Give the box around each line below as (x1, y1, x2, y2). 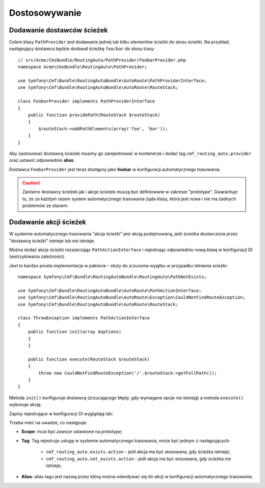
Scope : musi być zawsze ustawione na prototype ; (21, 429, 123, 435)
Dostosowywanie (9, 7, 82, 18)
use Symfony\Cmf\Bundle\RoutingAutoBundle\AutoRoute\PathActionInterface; (18, 287, 202, 293)
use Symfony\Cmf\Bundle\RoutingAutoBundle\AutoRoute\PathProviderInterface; (18, 78, 207, 83)
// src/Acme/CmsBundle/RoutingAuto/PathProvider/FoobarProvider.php (18, 57, 186, 63)
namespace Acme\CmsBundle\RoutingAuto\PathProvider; (18, 64, 147, 70)
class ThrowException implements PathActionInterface (18, 315, 150, 321)
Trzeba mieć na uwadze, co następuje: (9, 419, 88, 425)
